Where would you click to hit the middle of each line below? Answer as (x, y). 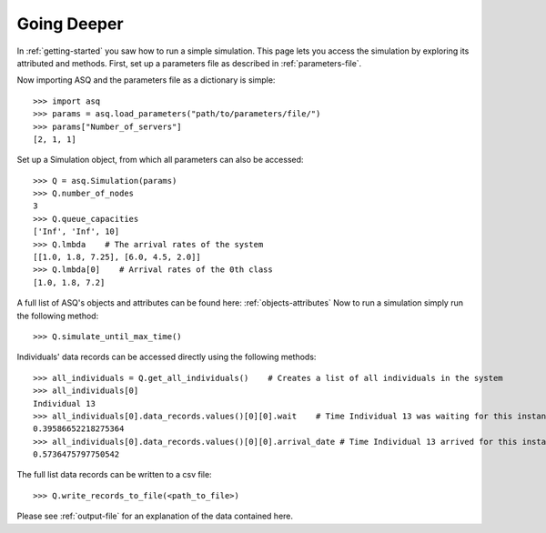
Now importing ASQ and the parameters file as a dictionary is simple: (146, 80)
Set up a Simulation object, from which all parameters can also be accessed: (160, 160)
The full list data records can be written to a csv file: (115, 475)
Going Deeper (70, 24)
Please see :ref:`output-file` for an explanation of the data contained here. (155, 516)
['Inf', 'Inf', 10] (76, 231)
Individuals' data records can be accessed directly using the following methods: (167, 357)
